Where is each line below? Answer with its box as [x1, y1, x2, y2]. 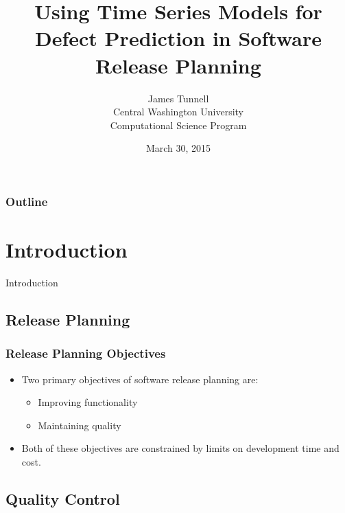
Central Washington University [112, 104, 244, 119]
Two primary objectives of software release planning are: [21, 372, 259, 386]
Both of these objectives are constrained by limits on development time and [21, 441, 340, 455]
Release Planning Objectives [5, 345, 166, 362]
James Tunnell [147, 91, 209, 105]
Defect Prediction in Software [35, 24, 322, 52]
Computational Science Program [110, 117, 247, 132]
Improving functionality [38, 395, 138, 409]
